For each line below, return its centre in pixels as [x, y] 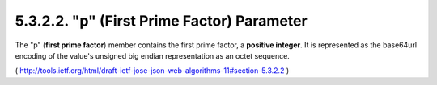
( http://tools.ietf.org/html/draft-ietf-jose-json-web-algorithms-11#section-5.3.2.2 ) [152, 71]
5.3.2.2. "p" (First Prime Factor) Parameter [161, 21]
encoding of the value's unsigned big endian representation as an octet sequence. [153, 55]
